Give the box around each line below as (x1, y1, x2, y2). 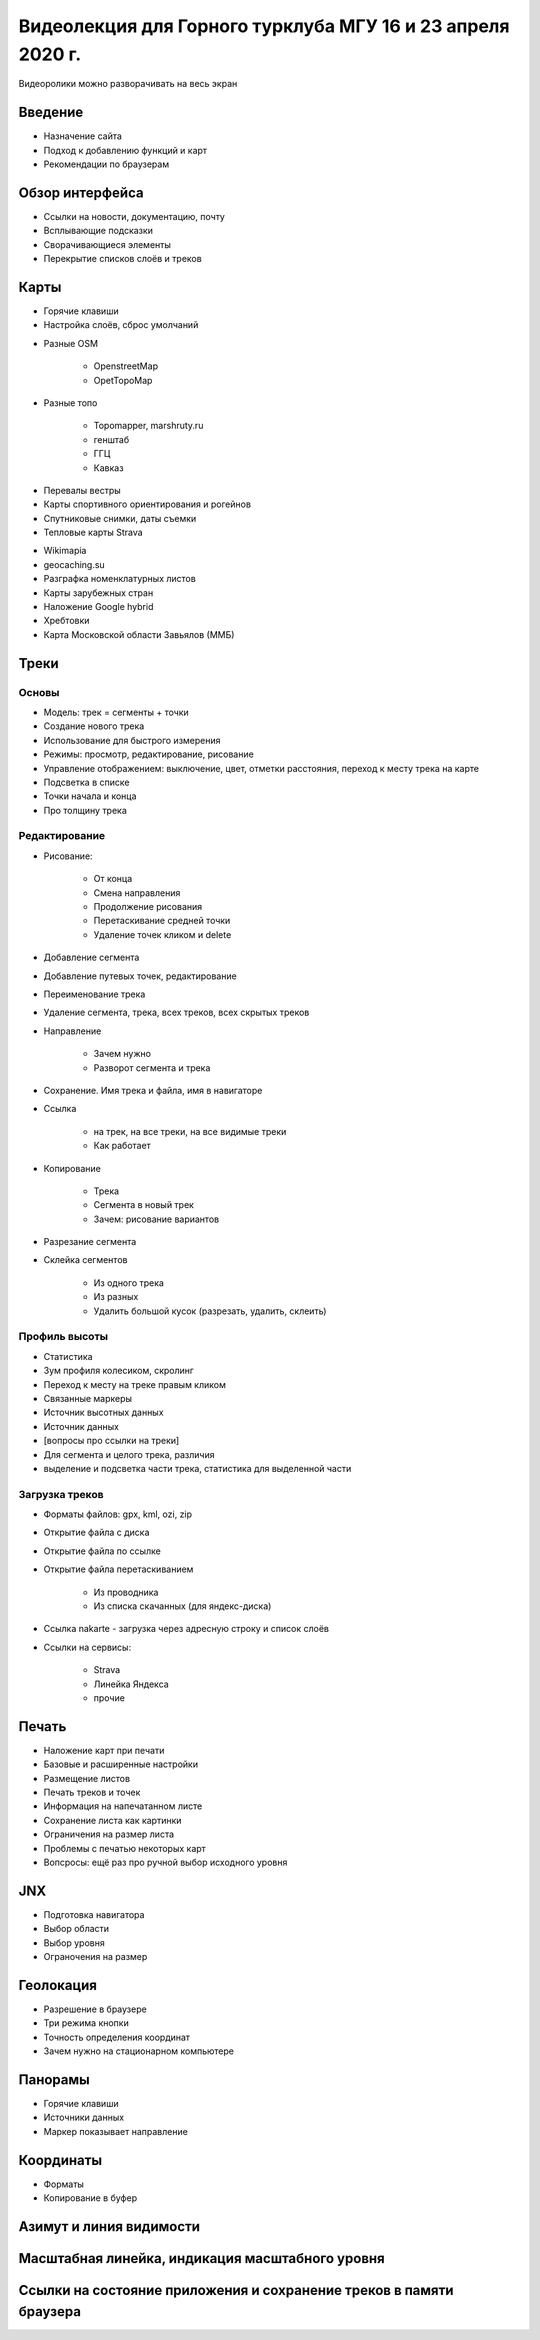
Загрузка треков (18, 1487, 104, 1501)
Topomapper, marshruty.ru (93, 420, 204, 432)
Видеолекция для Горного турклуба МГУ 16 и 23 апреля (18, 15, 510, 37)
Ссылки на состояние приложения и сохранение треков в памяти (18, 2281, 454, 2299)
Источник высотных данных (43, 1406, 164, 1419)
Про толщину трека (43, 804, 127, 816)
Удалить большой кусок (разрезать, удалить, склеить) (93, 1305, 327, 1317)
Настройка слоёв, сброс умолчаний (43, 319, 199, 331)
